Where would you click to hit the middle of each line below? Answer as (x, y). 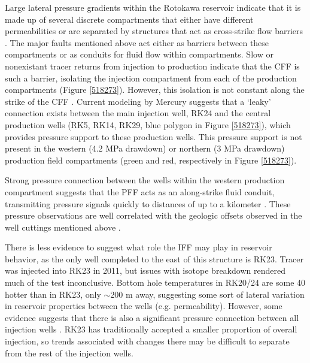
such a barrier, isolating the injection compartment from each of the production (151, 78)
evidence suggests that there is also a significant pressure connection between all (152, 317)
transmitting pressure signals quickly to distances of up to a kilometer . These (148, 203)
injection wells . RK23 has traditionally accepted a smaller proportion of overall (151, 329)
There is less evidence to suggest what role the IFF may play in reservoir (139, 247)
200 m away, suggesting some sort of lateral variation (207, 294)
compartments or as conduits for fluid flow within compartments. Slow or (139, 54)
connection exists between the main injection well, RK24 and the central (138, 113)
